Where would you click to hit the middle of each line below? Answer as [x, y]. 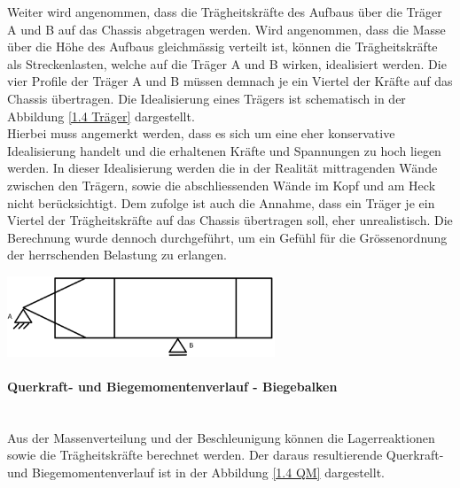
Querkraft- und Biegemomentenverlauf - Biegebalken [172, 387]
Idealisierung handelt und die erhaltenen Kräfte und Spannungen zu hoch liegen [224, 150]
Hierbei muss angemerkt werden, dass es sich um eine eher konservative [201, 133]
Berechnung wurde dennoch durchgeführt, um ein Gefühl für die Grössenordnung [227, 237]
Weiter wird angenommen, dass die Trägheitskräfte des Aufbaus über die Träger [225, 12]
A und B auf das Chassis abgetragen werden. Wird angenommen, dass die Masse [226, 29]
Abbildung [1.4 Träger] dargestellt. [101, 116]
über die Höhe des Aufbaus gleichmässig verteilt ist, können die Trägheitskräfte [222, 46]
